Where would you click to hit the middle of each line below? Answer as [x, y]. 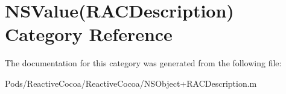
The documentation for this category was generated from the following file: [143, 63]
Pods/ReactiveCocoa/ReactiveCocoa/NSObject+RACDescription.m [131, 83]
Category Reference [89, 34]
